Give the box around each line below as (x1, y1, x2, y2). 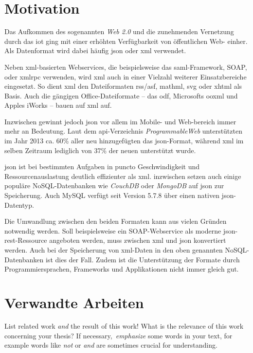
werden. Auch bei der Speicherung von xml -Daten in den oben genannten (4, 245, 223, 255)
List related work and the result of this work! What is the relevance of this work (4, 320, 244, 331)
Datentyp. (4, 199, 34, 210)
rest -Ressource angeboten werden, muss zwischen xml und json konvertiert (4, 235, 226, 245)
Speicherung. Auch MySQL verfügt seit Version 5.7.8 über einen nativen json (4, 190, 234, 200)
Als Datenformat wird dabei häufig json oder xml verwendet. (4, 45, 186, 56)
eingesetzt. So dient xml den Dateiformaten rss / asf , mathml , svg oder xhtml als (4, 81, 242, 91)
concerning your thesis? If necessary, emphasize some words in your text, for (4, 330, 233, 340)
